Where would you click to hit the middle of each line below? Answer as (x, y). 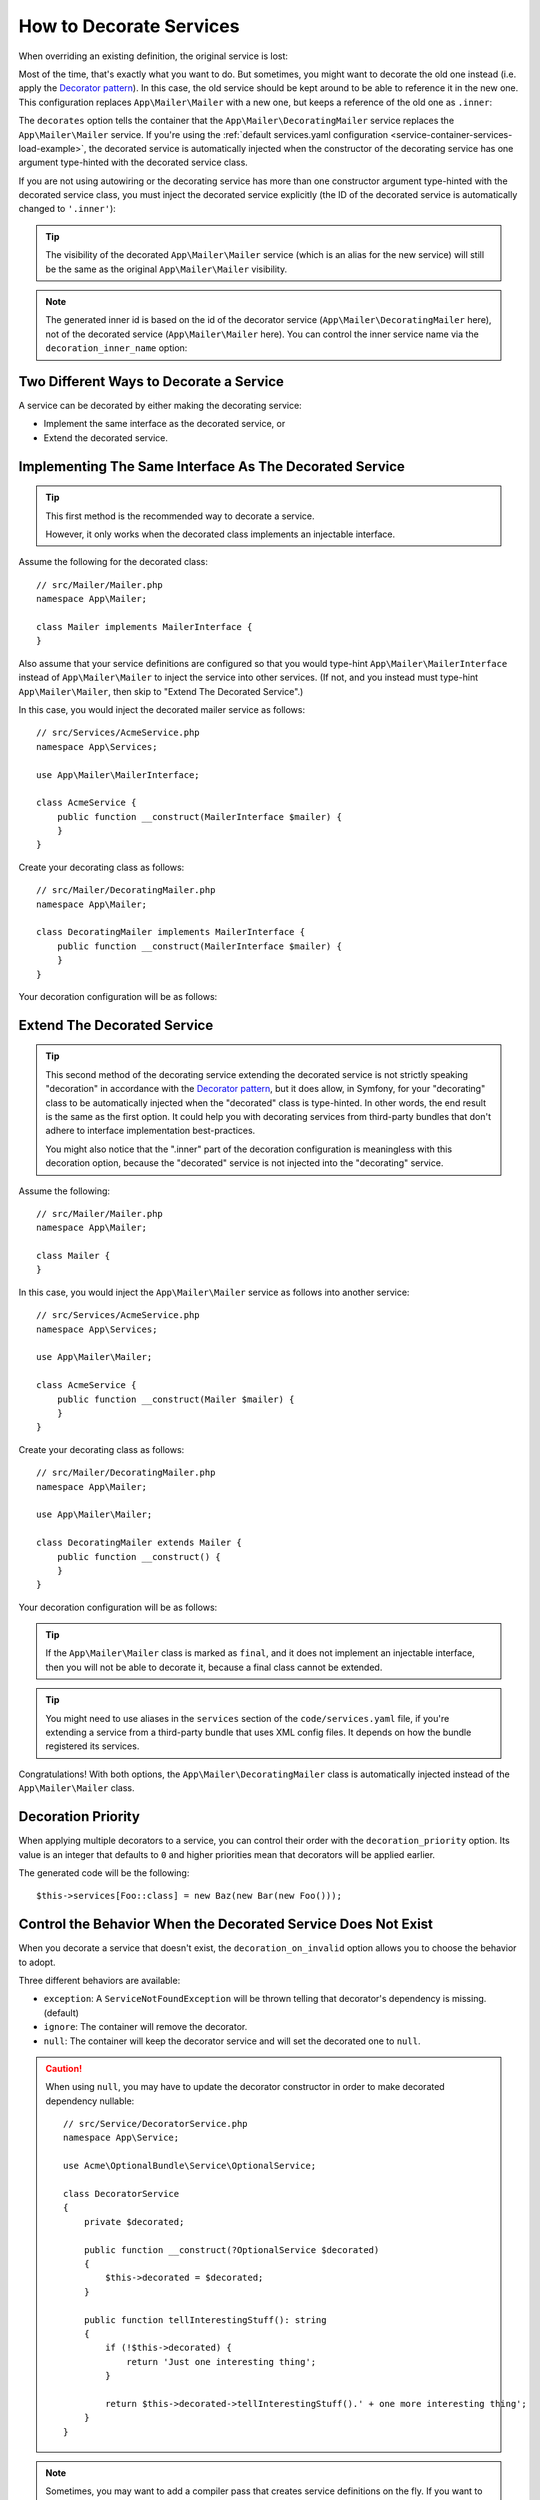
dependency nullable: (90, 2101)
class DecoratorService (121, 2194)
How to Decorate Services (129, 26)
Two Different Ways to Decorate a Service (151, 381)
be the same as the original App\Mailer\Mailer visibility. (166, 269)
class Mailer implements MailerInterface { (144, 627)
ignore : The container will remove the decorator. (145, 2027)
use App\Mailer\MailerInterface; (118, 774)
